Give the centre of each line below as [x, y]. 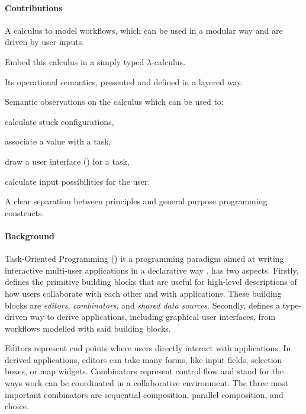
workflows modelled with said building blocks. [88, 328]
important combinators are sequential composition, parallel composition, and [144, 394]
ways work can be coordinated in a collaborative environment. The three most [147, 383]
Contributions [34, 7]
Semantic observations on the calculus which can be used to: [114, 102]
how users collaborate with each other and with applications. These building [143, 293]
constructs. [25, 212]
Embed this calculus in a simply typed [75, 61]
